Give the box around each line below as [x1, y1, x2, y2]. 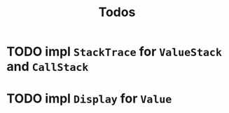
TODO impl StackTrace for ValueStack [6, 44, 222, 60]
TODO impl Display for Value [6, 91, 172, 107]
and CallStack [6, 59, 89, 74]
